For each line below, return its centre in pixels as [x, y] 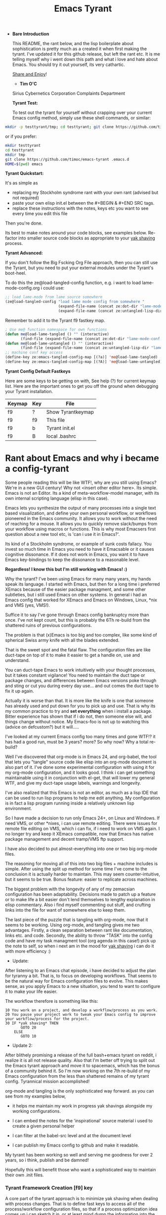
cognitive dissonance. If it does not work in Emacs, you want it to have [77, 554]
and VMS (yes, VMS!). [28, 605]
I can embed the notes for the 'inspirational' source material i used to [83, 1120]
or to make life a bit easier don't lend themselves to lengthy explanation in [80, 899]
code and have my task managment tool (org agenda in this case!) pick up [81, 940]
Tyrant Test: [25, 103]
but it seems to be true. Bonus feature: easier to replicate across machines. [82, 879]
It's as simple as [21, 183]
